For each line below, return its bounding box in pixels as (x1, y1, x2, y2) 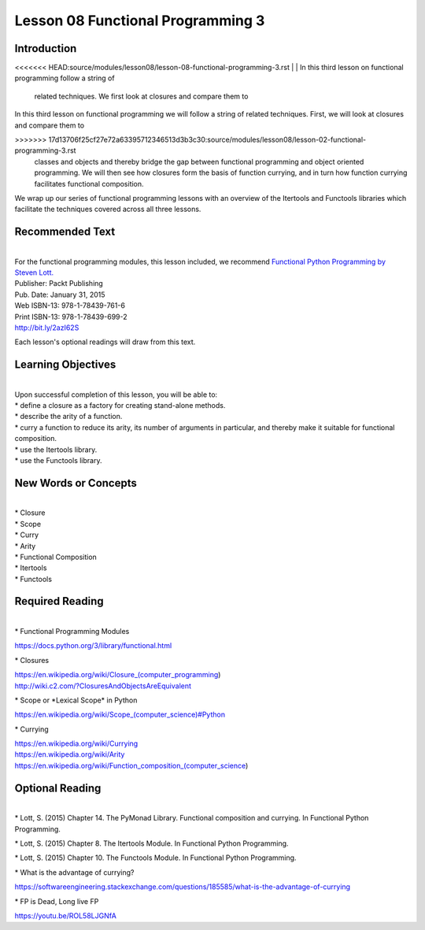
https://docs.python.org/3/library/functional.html (14, 641, 172, 650)
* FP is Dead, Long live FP (14, 896, 99, 906)
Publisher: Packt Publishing (14, 279, 104, 288)
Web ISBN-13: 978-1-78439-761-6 (14, 301, 126, 310)
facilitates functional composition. (34, 179, 145, 188)
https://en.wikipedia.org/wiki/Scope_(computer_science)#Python (14, 710, 226, 720)
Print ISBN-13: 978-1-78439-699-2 (14, 312, 128, 321)
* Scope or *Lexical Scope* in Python (14, 695, 138, 705)
